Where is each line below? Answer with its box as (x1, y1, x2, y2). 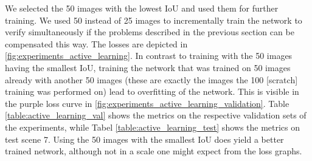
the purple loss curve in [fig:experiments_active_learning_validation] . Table (5, 97, 289, 109)
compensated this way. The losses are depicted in (5, 37, 188, 50)
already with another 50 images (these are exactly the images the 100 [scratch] (5, 73, 298, 86)
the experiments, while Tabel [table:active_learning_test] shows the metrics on (5, 120, 300, 133)
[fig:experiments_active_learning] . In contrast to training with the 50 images (5, 49, 293, 62)
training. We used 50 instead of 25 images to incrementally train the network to (5, 13, 302, 26)
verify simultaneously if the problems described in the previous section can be (5, 26, 294, 38)
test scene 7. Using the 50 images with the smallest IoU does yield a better (5, 132, 284, 145)
